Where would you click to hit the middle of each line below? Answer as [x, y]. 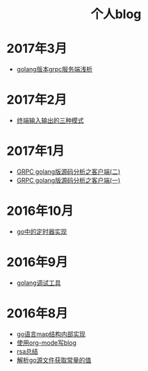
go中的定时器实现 [42, 231]
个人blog [116, 14]
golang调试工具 [39, 283]
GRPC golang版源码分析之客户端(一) [68, 180]
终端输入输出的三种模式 [50, 121]
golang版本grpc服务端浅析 [55, 69]
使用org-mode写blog [47, 343]
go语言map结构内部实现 [51, 333]
